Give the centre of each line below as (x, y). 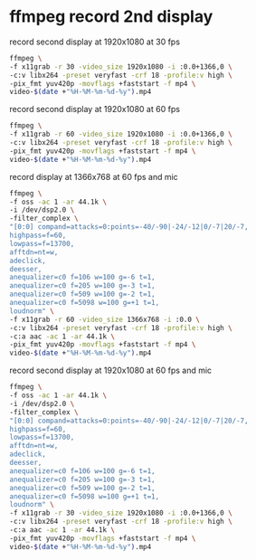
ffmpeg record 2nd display (111, 17)
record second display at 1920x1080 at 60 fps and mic (111, 370)
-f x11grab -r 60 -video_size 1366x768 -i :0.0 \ (105, 319)
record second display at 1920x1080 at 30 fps (95, 42)
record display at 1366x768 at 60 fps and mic (94, 176)
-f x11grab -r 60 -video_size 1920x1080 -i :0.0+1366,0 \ (121, 134)
